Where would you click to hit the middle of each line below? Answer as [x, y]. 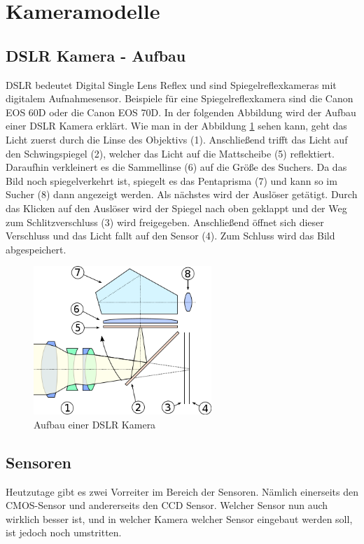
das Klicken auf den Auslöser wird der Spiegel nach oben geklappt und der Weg [176, 208]
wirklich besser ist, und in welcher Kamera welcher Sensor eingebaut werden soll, [179, 518]
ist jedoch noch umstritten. [64, 532]
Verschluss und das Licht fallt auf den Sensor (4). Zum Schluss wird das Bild [170, 236]
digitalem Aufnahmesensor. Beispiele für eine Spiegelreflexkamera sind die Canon [180, 98]
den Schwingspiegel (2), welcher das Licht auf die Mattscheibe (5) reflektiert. [170, 153]
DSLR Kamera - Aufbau [96, 55]
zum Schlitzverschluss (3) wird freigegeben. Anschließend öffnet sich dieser [165, 222]
